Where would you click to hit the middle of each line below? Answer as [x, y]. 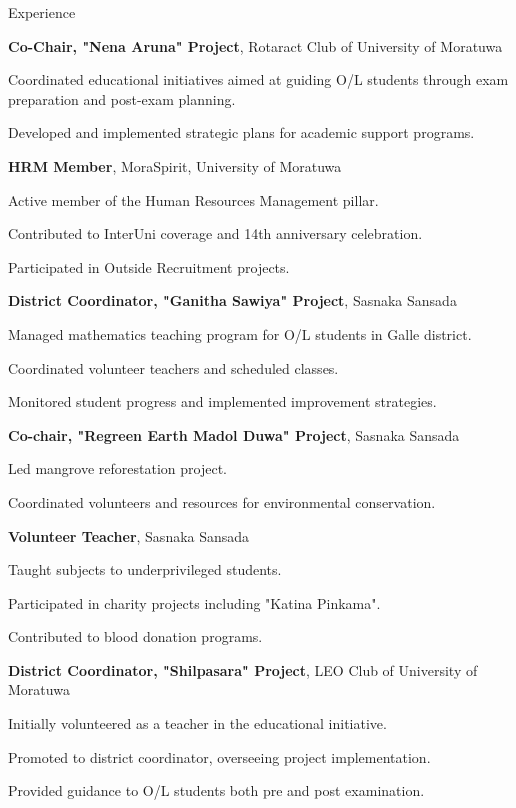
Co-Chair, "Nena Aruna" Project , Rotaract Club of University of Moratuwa [255, 45]
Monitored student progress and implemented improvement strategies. [222, 401]
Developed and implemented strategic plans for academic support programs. [241, 132]
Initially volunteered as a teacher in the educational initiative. [197, 723]
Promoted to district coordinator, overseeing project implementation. [219, 756]
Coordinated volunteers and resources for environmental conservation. [222, 501]
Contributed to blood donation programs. [135, 636]
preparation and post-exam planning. [122, 98]
